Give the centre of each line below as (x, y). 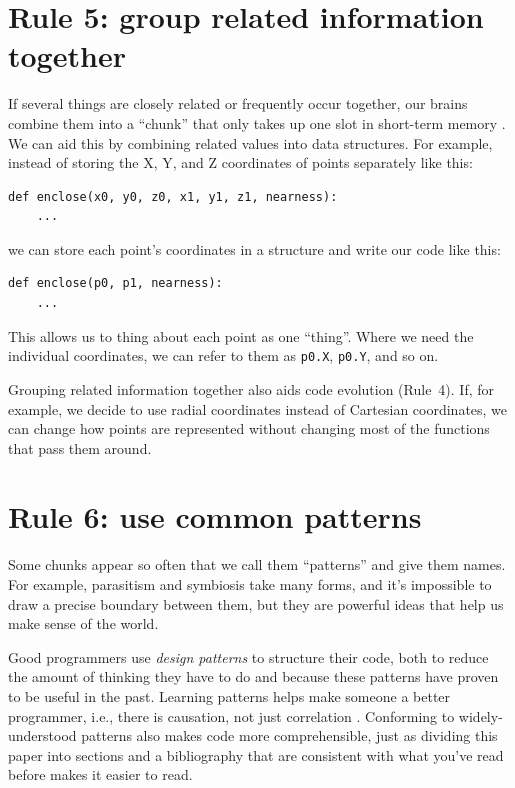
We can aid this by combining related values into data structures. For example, (250, 142)
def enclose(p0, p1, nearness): (115, 283)
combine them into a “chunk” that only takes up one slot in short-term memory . (257, 122)
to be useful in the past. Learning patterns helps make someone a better (229, 695)
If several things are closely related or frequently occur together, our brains (238, 103)
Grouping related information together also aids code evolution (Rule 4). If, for (251, 388)
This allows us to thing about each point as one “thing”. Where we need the (241, 335)
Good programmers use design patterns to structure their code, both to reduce (248, 656)
